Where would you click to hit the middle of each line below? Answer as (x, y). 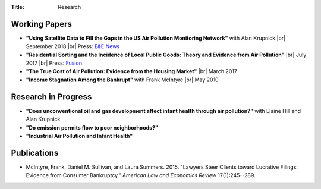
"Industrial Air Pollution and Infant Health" (79, 136)
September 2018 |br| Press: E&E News (73, 46)
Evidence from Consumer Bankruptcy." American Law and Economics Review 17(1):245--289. (141, 175)
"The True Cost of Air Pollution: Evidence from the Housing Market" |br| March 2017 (132, 71)
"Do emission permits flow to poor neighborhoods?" (92, 127)
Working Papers (42, 24)
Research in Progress (51, 97)
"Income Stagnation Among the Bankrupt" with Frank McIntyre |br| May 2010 (122, 80)
